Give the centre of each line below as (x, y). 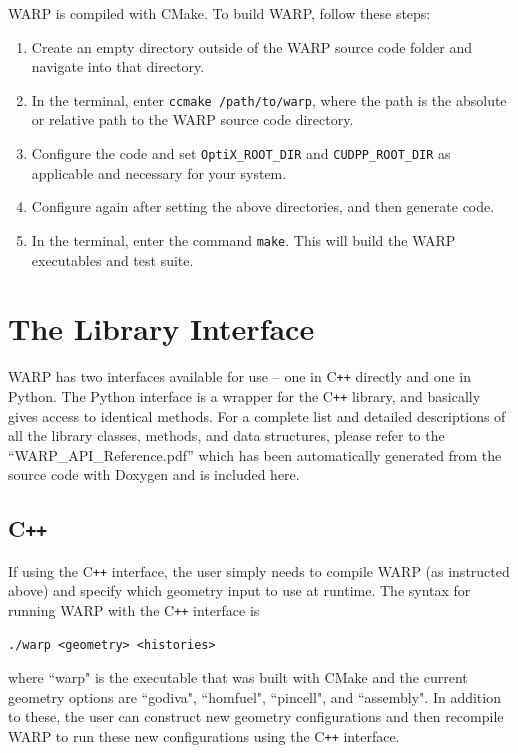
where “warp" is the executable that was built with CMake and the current (238, 677)
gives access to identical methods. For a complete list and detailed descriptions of (257, 415)
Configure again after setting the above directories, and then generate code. (263, 206)
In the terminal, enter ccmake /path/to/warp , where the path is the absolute (269, 99)
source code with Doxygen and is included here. (154, 474)
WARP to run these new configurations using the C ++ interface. (204, 736)
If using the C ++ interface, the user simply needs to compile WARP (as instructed (259, 570)
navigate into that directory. (118, 66)
